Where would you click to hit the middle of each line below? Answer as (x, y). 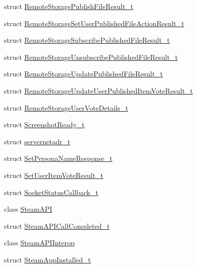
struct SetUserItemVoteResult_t (54, 175)
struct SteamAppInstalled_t (48, 259)
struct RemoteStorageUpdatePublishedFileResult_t (83, 74)
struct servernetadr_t (37, 141)
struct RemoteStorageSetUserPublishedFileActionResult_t (94, 23)
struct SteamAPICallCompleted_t (57, 226)
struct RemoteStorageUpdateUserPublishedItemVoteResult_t (98, 90)
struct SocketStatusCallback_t (51, 192)
